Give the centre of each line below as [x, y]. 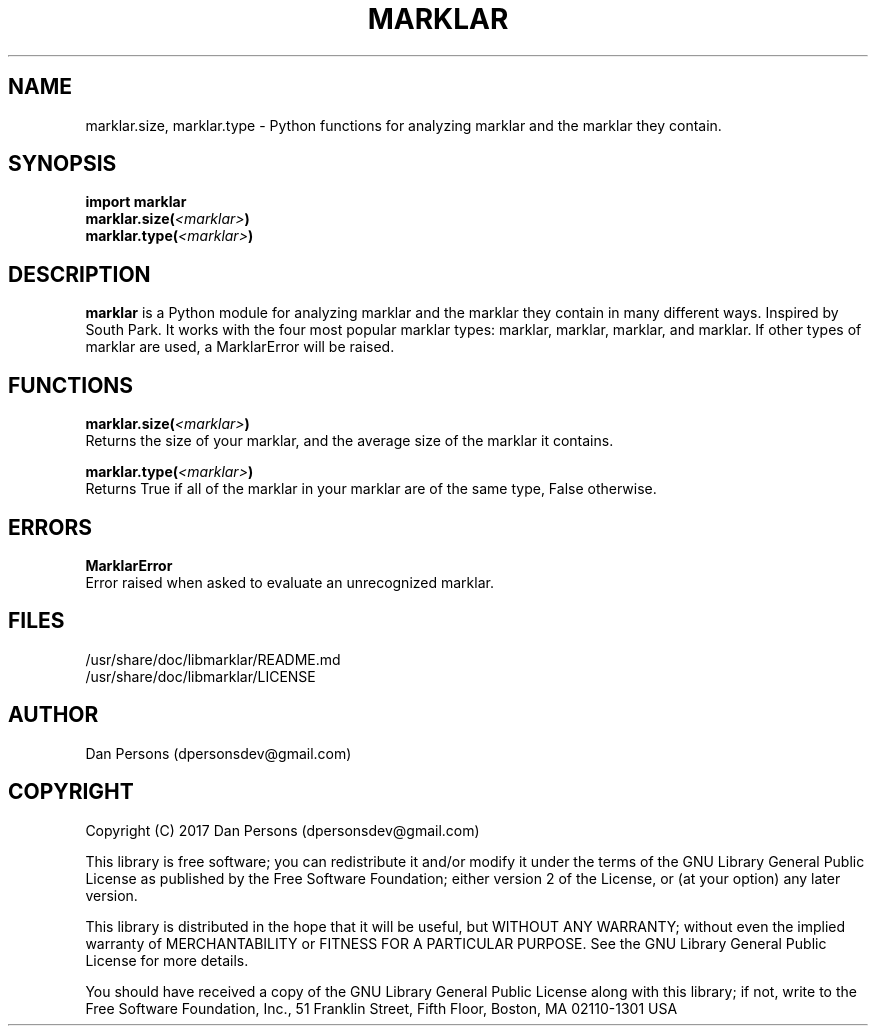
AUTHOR [53, 715]
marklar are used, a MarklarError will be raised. [240, 347]
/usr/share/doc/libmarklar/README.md [213, 659]
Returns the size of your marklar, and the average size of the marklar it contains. [349, 441]
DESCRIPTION [79, 274]
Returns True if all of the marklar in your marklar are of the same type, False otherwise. [371, 489]
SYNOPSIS [62, 164]
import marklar [136, 202]
